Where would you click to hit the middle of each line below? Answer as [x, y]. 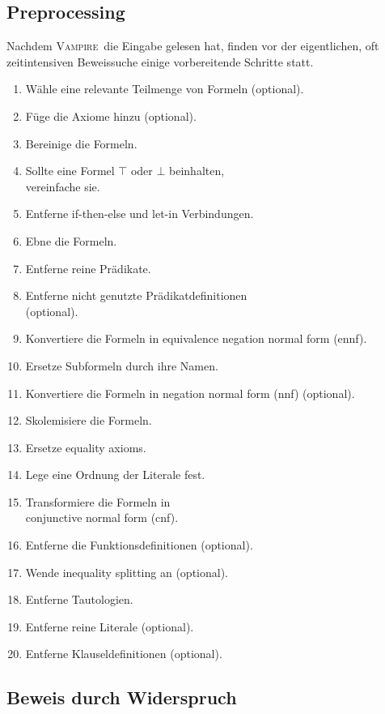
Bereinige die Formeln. [81, 143]
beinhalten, [197, 171]
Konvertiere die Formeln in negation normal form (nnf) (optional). [190, 393]
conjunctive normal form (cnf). [102, 517]
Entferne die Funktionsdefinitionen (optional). [139, 545]
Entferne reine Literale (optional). [110, 626]
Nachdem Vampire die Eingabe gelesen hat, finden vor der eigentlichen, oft [193, 46]
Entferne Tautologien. [79, 599]
